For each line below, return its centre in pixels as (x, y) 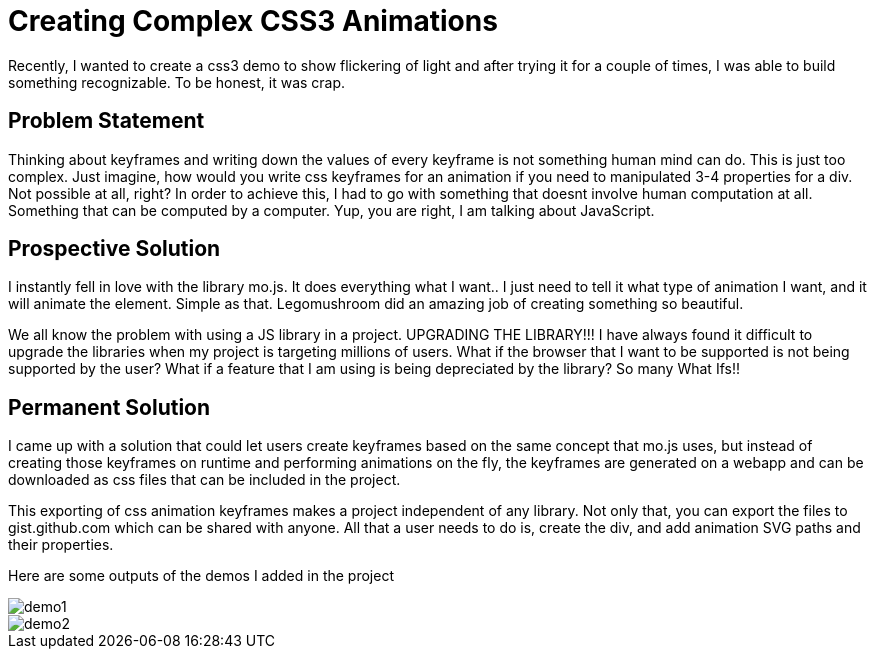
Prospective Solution (114, 249)
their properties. (61, 545)
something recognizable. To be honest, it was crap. (177, 82)
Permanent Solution (109, 407)
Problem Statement (106, 121)
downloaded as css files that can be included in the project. (204, 480)
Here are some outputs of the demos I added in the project (201, 576)
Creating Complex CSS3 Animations (253, 21)
